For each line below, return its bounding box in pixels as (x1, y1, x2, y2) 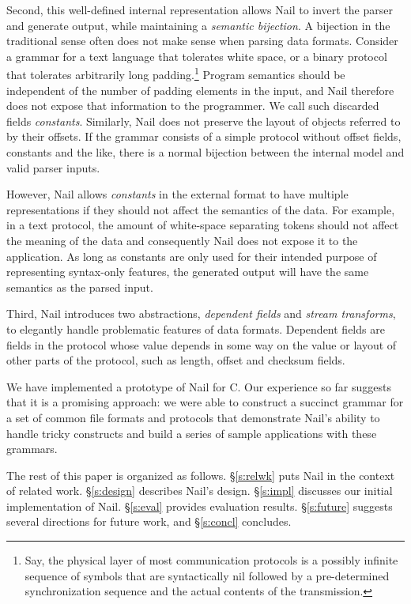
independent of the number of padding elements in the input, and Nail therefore (6, 81, 394, 98)
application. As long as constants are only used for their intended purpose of (6, 247, 377, 264)
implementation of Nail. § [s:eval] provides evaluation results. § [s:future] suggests (6, 497, 393, 514)
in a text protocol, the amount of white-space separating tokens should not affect (6, 217, 399, 233)
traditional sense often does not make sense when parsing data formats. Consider (6, 32, 398, 49)
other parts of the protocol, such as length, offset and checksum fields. (6, 352, 345, 368)
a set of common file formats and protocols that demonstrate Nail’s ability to (6, 409, 380, 425)
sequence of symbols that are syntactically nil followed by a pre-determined (25, 567, 390, 583)
